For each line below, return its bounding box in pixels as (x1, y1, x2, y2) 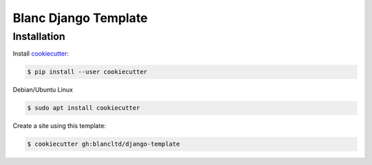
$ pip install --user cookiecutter (27, 68, 147, 76)
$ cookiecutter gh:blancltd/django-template (27, 140, 180, 148)
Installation (12, 30, 65, 43)
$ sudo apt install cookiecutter (27, 104, 141, 112)
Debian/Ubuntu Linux (12, 86, 74, 94)
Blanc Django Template (12, 10, 148, 25)
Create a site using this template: (12, 122, 106, 130)
